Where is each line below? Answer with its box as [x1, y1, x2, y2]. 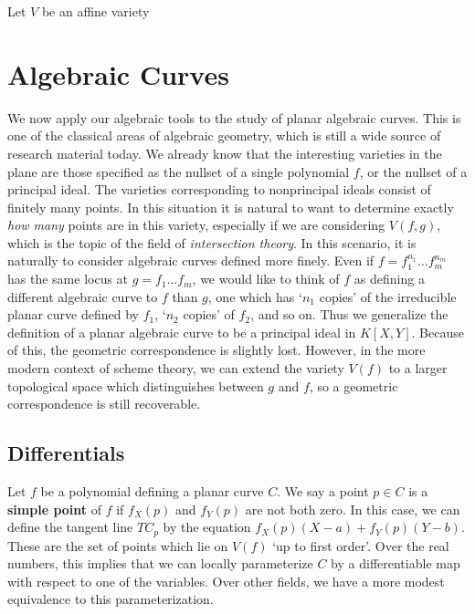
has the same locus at [7, 269, 129, 288]
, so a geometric [309, 376, 398, 395]
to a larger [388, 359, 448, 378]
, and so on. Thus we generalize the [250, 305, 449, 324]
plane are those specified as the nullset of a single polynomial [7, 161, 350, 181]
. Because [411, 322, 464, 341]
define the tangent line [7, 517, 133, 536]
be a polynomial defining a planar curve [40, 482, 264, 501]
